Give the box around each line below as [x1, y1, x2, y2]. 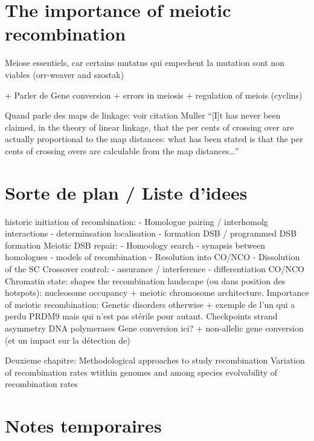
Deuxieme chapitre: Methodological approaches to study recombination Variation [5, 354, 305, 367]
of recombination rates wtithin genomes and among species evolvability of [5, 365, 278, 378]
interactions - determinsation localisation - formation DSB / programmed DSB [5, 227, 297, 240]
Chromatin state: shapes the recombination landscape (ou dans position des [5, 274, 286, 287]
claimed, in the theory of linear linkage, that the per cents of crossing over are [5, 120, 294, 133]
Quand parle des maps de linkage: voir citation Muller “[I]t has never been [5, 109, 281, 122]
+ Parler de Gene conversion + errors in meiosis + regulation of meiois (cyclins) [5, 88, 303, 101]
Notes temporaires [5, 413, 162, 438]
